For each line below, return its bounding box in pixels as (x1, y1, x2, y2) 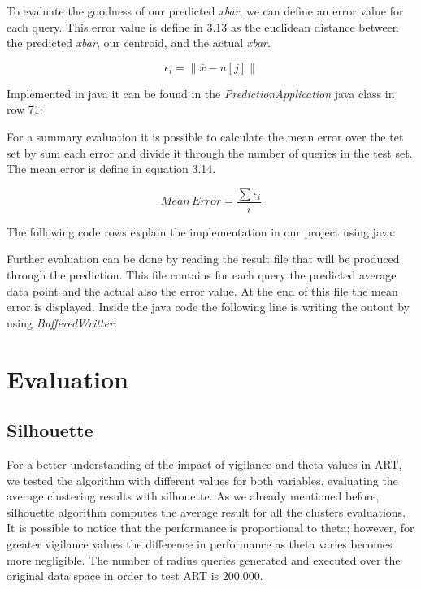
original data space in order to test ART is (7, 567, 219, 584)
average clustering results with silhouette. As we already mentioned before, (7, 487, 380, 505)
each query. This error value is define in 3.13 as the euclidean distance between (7, 18, 399, 35)
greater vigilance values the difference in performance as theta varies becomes (7, 535, 393, 552)
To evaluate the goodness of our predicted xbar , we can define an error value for (7, 2, 404, 19)
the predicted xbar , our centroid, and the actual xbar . (7, 34, 271, 51)
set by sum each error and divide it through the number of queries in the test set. (7, 144, 413, 161)
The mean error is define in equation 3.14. (7, 160, 216, 177)
